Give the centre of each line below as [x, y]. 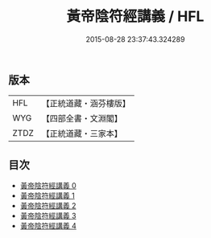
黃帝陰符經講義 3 [48, 216]
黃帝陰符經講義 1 [47, 196]
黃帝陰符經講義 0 [48, 186]
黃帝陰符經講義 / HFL [135, 16]
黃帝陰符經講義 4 [48, 226]
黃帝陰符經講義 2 [48, 206]
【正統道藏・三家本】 [82, 133]
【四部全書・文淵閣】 [82, 119]
